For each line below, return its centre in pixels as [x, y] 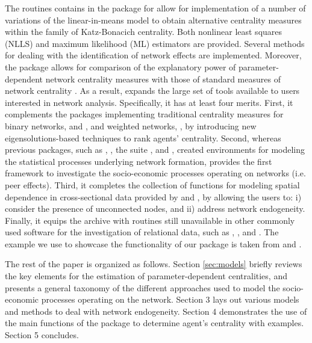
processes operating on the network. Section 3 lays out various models [170, 299]
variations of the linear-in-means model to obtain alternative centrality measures [153, 20]
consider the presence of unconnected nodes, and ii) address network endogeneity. [155, 209]
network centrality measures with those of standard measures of [163, 79]
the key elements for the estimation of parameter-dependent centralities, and [146, 276]
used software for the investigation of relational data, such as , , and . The [142, 232]
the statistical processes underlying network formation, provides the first [139, 161]
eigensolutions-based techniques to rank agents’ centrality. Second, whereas [143, 138]
